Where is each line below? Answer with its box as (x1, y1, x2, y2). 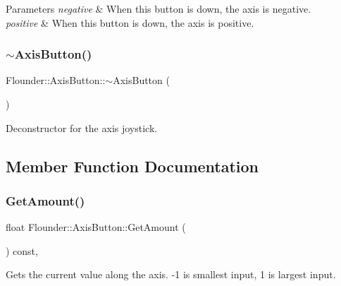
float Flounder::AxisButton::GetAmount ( (6, 220, 186, 234)
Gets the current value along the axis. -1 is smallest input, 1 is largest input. (6, 267, 336, 282)
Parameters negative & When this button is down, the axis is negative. (6, 1, 311, 16)
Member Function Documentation (6, 155, 259, 177)
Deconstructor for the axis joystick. (6, 120, 158, 135)
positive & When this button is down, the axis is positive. (6, 15, 254, 30)
